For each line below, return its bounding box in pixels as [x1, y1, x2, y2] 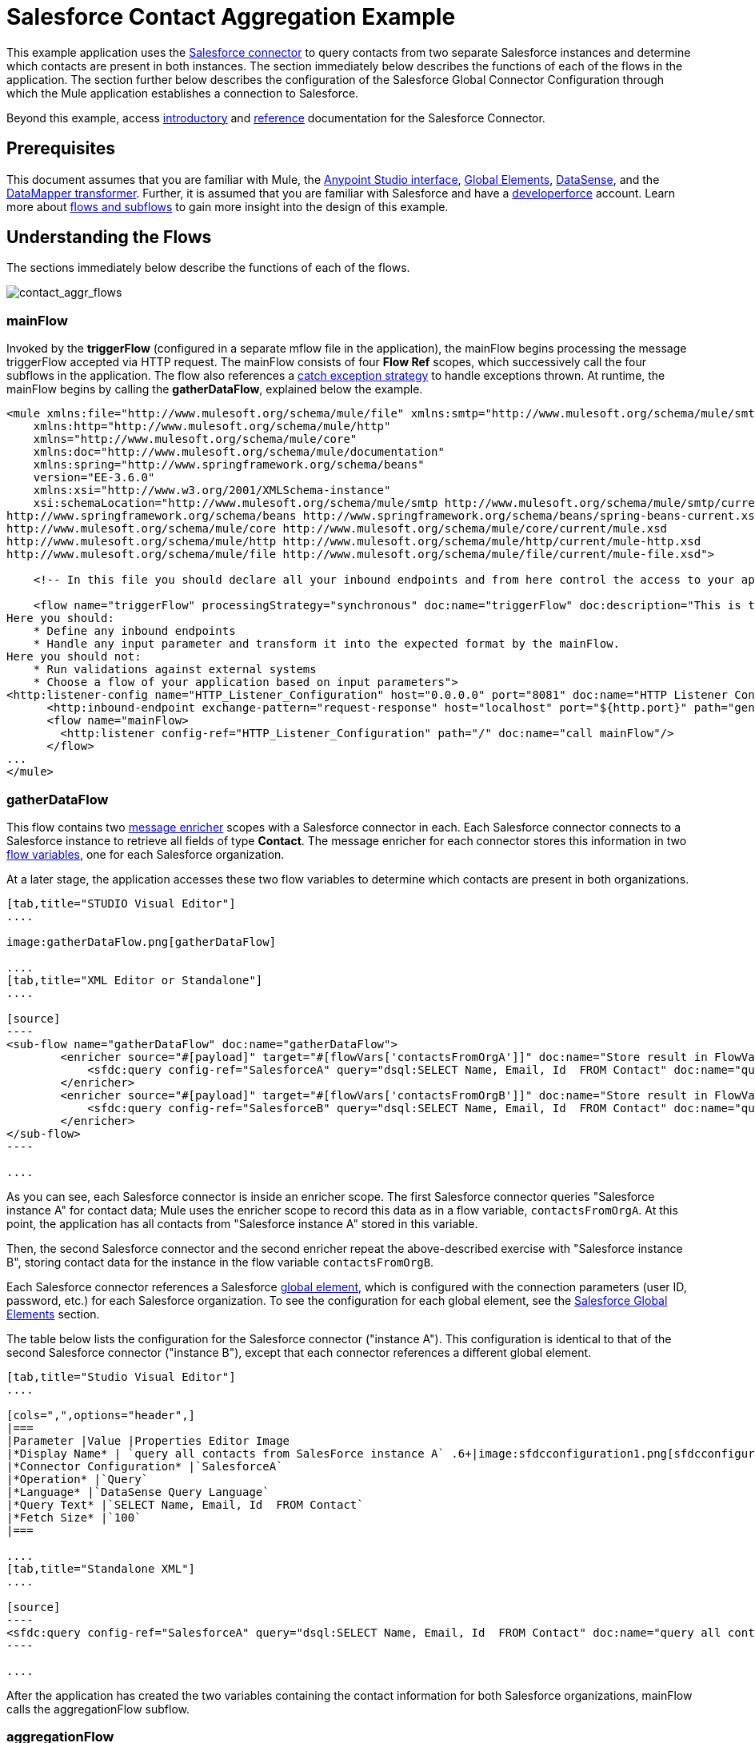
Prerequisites [6, 138, 115, 159]
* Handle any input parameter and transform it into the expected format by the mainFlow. [33, 637, 621, 651]
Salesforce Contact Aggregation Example [6, 3, 456, 30]
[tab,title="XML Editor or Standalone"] [6, 973, 263, 987]
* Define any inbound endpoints [33, 624, 236, 638]
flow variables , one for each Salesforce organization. [6, 847, 285, 861]
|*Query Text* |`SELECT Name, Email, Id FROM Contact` [6, 1498, 364, 1511]
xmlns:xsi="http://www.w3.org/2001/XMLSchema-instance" [33, 484, 391, 497]
